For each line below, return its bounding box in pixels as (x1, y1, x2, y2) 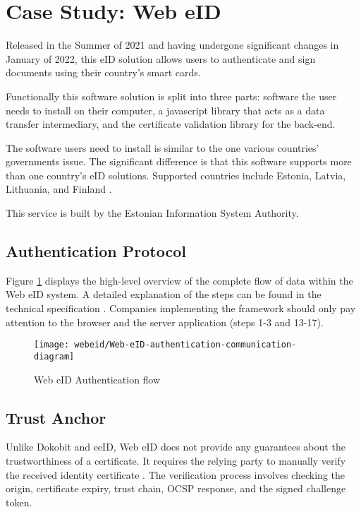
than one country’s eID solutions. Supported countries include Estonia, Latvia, (6, 167, 346, 182)
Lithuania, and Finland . (6, 181, 112, 196)
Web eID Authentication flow (34, 371, 161, 386)
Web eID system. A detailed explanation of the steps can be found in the (6, 287, 322, 302)
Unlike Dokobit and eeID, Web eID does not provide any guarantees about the (6, 439, 345, 454)
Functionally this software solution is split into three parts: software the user (6, 88, 337, 103)
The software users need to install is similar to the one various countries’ (6, 140, 319, 155)
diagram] (34, 351, 75, 362)
